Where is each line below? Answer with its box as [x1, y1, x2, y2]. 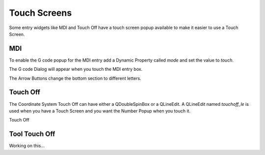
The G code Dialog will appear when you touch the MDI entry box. [9, 66, 143, 72]
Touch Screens [9, 7, 72, 18]
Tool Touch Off [9, 130, 55, 138]
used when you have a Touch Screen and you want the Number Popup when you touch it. [9, 108, 191, 114]
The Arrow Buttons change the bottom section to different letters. [9, 75, 142, 81]
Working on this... [9, 143, 45, 149]
